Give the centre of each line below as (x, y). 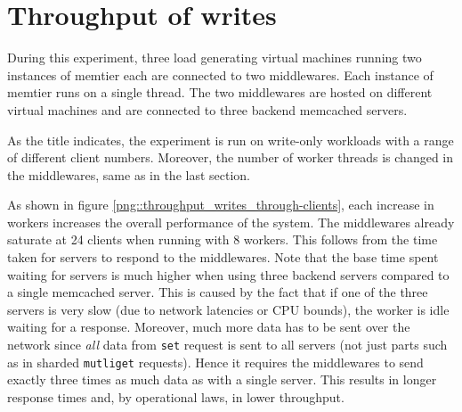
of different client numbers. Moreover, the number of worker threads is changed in (231, 157)
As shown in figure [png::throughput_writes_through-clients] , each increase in (221, 205)
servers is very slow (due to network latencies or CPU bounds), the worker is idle (228, 309)
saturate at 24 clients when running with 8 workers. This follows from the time (223, 239)
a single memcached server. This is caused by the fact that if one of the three (218, 292)
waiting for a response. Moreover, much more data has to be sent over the (209, 327)
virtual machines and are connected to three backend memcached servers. (207, 109)
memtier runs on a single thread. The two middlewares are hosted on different (220, 92)
